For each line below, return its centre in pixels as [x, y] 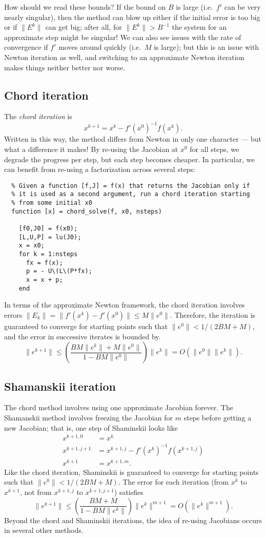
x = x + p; [44, 280]
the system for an [199, 27]
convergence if [26, 47]
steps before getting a [218, 417]
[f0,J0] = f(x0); [48, 229]
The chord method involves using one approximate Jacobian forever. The [119, 407]
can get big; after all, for [84, 27]
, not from [36, 492]
